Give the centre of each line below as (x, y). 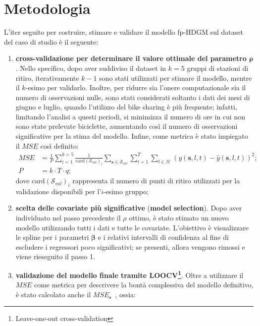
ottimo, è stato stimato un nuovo (179, 218)
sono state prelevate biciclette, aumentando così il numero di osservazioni (127, 126)
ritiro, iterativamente (47, 78)
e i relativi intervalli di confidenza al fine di (163, 237)
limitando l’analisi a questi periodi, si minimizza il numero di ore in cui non (130, 116)
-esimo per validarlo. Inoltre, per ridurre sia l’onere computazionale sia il (136, 87)
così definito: (59, 145)
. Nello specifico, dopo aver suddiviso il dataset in (91, 68)
